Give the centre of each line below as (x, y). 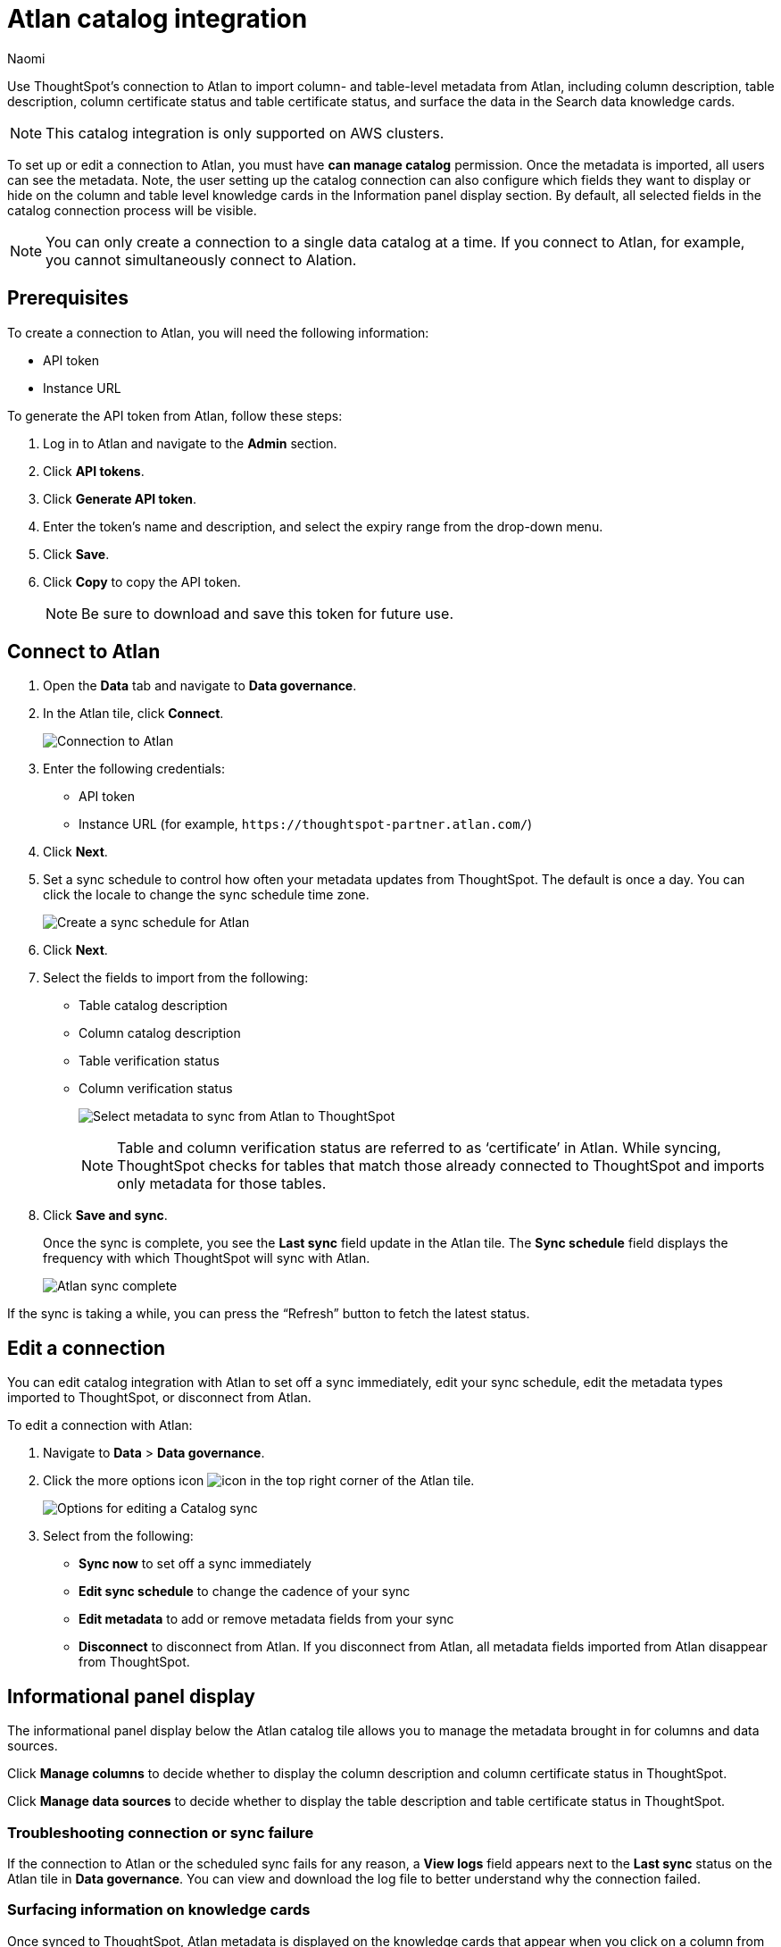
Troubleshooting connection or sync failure (161, 1832)
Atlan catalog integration (158, 19)
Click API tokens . (94, 471)
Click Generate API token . (120, 498)
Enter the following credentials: (134, 769)
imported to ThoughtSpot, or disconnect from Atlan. (159, 1398)
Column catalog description (160, 1033)
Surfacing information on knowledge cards (159, 1910)
